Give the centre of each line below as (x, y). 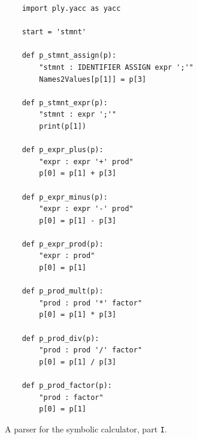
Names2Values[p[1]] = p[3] (93, 79)
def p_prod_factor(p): (67, 385)
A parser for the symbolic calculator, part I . (86, 428)
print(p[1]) (63, 126)
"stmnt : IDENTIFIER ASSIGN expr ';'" (116, 67)
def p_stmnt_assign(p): (69, 56)
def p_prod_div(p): (60, 338)
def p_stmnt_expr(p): (65, 103)
